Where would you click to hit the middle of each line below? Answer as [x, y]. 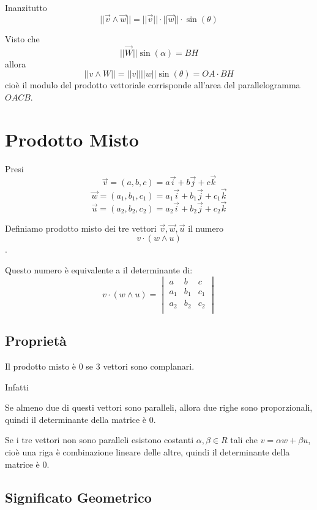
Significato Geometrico [78, 497]
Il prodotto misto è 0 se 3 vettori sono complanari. [100, 366]
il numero [206, 228]
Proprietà [36, 341]
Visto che [22, 38]
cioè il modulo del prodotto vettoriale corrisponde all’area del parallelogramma [153, 85]
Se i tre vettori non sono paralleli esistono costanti [99, 440]
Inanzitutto [26, 7]
